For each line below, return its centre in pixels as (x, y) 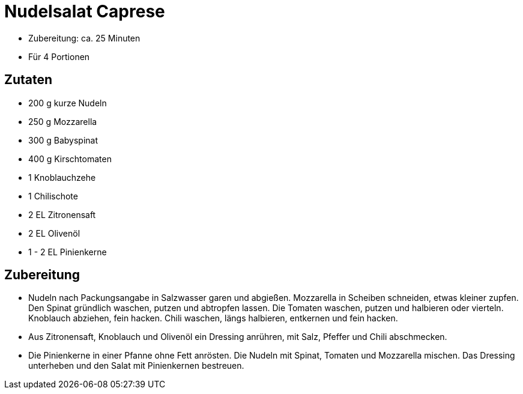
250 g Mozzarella (63, 121)
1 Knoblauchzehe (62, 177)
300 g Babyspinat (63, 140)
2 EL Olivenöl (54, 233)
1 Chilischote (53, 196)
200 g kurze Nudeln (68, 103)
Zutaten (29, 80)
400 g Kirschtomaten (70, 159)
